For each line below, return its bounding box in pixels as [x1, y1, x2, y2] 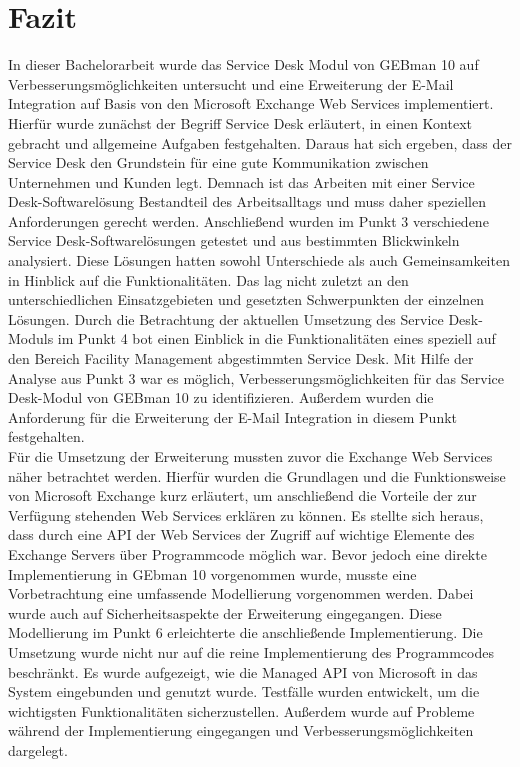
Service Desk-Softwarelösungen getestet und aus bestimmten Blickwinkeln [8, 230, 460, 251]
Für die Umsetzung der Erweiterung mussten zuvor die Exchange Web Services [8, 446, 493, 466]
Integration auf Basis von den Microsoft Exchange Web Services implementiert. [8, 93, 494, 114]
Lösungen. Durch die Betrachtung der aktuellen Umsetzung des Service [8, 308, 444, 329]
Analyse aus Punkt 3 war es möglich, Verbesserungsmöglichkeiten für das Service [8, 367, 504, 388]
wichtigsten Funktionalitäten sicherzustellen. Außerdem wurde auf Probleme [8, 700, 475, 721]
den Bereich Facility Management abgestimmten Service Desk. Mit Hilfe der [8, 348, 474, 369]
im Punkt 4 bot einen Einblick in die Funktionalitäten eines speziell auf [57, 328, 496, 349]
